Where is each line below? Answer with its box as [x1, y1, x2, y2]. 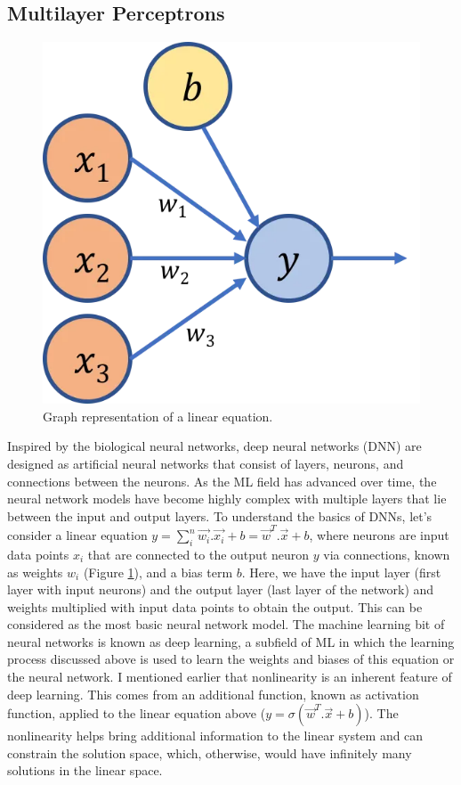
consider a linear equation [7, 526, 148, 544]
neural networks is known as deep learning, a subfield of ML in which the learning [7, 632, 455, 650]
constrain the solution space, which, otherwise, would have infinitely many [7, 743, 412, 762]
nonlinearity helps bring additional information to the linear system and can [7, 726, 424, 745]
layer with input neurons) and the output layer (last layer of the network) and [7, 580, 434, 599]
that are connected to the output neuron [87, 544, 310, 563]
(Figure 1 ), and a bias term [83, 562, 233, 581]
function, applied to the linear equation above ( [7, 704, 266, 723]
